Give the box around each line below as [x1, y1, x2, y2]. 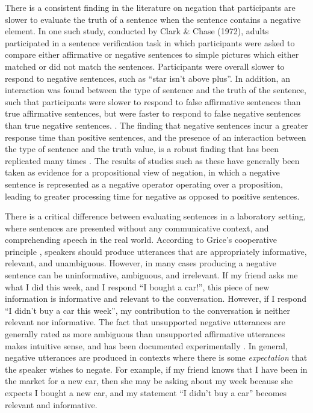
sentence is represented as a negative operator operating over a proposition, [5, 177, 283, 190]
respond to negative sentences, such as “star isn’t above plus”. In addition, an [5, 72, 290, 84]
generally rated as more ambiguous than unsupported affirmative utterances [5, 328, 285, 340]
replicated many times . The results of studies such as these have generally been [5, 154, 300, 167]
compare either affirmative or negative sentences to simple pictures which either [5, 48, 299, 61]
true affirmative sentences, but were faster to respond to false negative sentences [5, 107, 301, 120]
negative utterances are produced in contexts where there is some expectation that [5, 351, 308, 364]
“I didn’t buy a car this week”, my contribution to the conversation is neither [5, 304, 291, 316]
